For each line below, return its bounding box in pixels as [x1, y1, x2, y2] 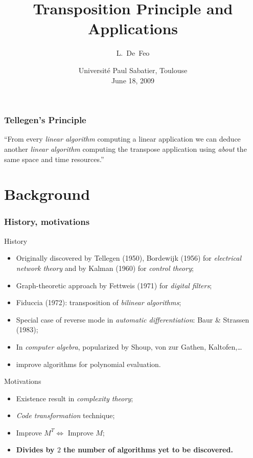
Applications [87, 18, 178, 39]
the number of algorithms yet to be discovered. [63, 444, 233, 455]
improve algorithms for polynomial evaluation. [16, 358, 161, 369]
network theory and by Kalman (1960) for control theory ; [16, 262, 194, 273]
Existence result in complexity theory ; [16, 393, 133, 403]
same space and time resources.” [4, 153, 104, 164]
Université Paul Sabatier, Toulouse [78, 64, 188, 75]
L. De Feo [116, 48, 150, 58]
